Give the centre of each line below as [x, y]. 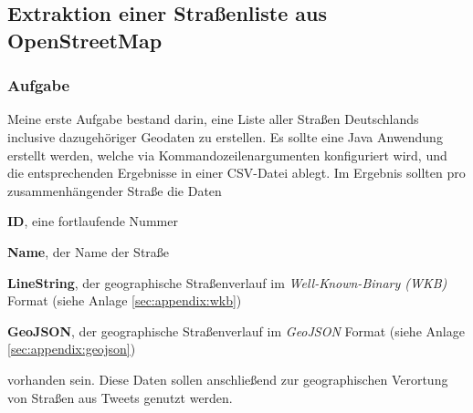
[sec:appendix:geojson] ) [72, 349]
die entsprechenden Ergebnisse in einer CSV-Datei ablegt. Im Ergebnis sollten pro [236, 173]
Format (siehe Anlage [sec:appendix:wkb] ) [125, 300]
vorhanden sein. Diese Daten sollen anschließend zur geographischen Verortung [228, 379]
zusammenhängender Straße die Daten [115, 190]
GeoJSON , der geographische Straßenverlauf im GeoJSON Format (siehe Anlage [236, 330]
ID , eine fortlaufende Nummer [93, 221]
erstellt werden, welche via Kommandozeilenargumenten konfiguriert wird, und [227, 155]
